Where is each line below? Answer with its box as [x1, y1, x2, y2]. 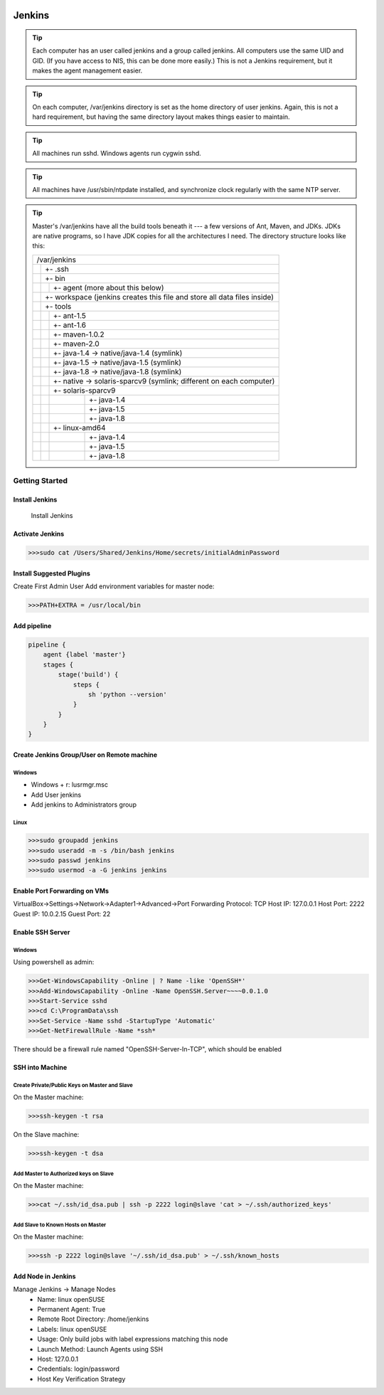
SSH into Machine [13, 1064, 68, 1072]
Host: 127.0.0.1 [37, 1355, 78, 1363]
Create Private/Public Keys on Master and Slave [13, 1081, 133, 1088]
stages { [43, 660, 74, 669]
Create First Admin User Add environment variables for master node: [13, 582, 215, 590]
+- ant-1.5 [53, 310, 87, 320]
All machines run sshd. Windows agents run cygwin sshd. [32, 149, 202, 158]
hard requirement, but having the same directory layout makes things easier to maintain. [32, 112, 291, 121]
